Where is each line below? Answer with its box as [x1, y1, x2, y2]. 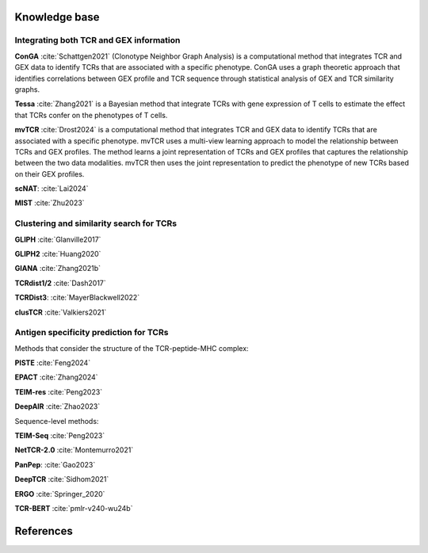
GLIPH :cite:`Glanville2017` [14, 235, 101, 244]
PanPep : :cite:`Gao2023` [14, 460, 96, 469]
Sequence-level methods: [14, 416, 99, 425]
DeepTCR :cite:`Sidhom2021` [14, 475, 109, 484]
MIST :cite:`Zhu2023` [14, 198, 85, 208]
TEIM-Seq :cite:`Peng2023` [14, 431, 105, 440]
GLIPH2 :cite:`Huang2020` [14, 249, 101, 258]
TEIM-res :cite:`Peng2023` [14, 387, 103, 396]
